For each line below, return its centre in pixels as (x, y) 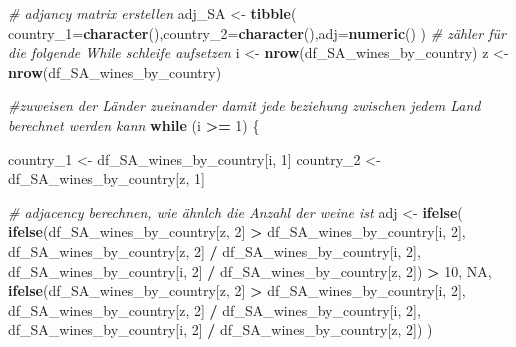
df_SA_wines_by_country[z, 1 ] (106, 178)
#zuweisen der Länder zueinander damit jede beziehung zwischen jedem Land (244, 105)
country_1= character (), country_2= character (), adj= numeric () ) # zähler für (257, 32)
